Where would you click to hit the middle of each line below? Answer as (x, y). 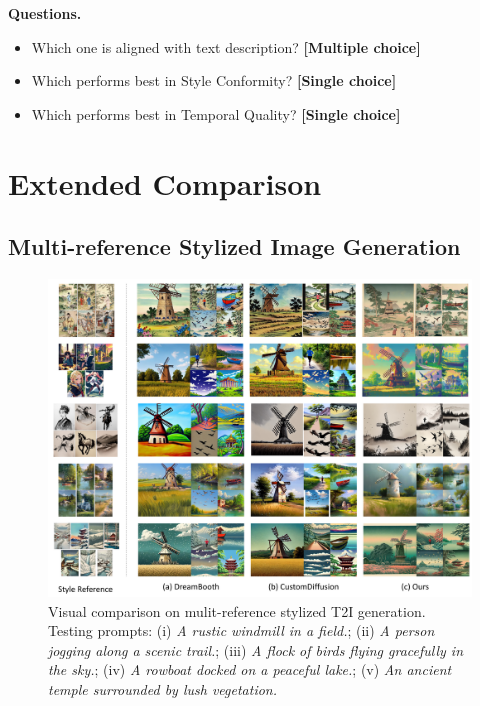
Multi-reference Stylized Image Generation (234, 246)
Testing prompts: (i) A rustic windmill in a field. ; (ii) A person (241, 630)
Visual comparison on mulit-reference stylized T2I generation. (237, 610)
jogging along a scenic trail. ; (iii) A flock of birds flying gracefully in (256, 649)
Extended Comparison (165, 182)
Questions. (45, 13)
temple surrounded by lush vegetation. (163, 688)
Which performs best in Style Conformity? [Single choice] (214, 80)
